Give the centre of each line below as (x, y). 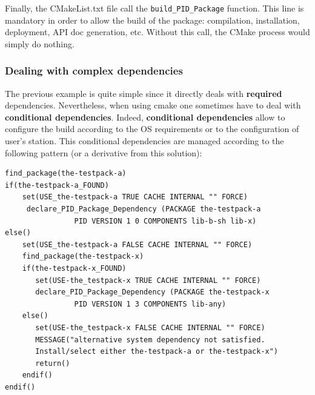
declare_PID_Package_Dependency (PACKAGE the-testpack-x (152, 292)
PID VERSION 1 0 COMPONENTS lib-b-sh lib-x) (165, 221)
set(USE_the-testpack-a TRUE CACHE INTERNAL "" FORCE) (135, 197)
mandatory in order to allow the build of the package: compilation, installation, (152, 20)
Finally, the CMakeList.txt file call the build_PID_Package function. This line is (154, 8)
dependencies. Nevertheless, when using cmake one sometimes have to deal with (153, 105)
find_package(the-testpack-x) (83, 257)
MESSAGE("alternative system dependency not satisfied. (150, 340)
